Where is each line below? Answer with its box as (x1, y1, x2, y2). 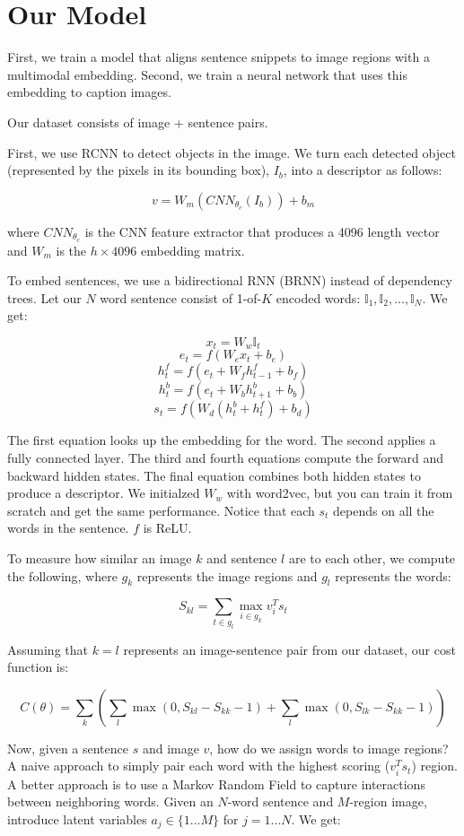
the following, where (7, 566, 118, 585)
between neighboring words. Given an (7, 792, 214, 811)
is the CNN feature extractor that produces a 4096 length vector (84, 222, 440, 240)
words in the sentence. (7, 518, 129, 537)
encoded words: (276, 288, 361, 307)
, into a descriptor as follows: (283, 161, 442, 179)
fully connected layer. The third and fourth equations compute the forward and (7, 448, 444, 466)
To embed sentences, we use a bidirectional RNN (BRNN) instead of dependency (7, 271, 452, 290)
